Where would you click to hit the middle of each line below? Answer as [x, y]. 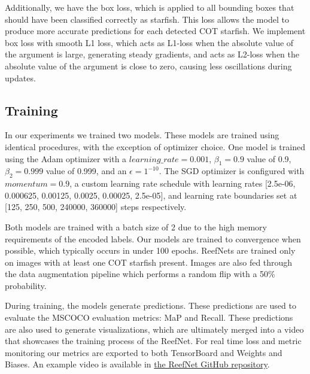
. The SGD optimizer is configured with [232, 171]
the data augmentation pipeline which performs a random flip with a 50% [140, 274]
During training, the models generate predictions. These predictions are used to [151, 305]
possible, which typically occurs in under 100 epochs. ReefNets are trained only [150, 250]
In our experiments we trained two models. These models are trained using [142, 135]
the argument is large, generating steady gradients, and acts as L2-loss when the [152, 54]
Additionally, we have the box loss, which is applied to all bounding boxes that [150, 7]
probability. [26, 285]
